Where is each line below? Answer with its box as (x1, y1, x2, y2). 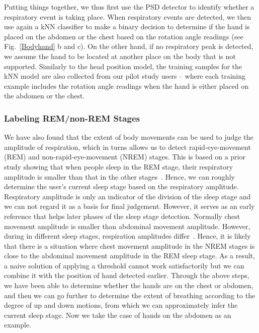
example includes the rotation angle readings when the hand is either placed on (4, 80, 249, 91)
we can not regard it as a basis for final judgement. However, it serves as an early (4, 201, 255, 211)
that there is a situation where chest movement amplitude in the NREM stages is (4, 240, 255, 251)
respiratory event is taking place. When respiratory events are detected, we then (4, 11, 251, 22)
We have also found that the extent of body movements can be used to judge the (4, 132, 253, 142)
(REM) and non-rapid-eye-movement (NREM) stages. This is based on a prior (4, 151, 245, 162)
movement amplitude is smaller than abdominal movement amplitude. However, (4, 220, 250, 231)
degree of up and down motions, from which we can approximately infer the (4, 300, 238, 310)
